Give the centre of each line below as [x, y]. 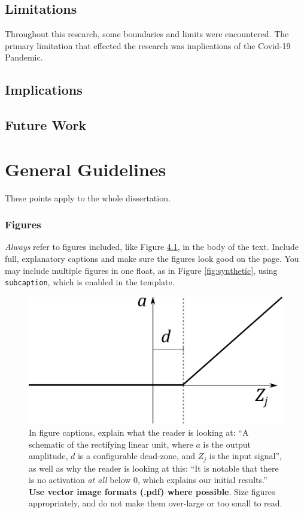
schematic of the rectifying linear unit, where [111, 444]
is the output [227, 444]
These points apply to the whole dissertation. [88, 197]
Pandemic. [24, 57]
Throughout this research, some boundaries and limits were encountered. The [147, 34]
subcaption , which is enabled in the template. [90, 282]
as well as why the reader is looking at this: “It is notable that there [154, 468]
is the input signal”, [245, 456]
